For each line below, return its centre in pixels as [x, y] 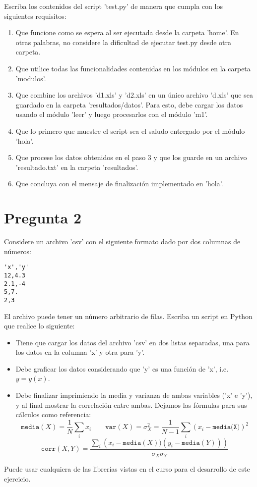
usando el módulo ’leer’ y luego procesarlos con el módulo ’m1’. [112, 114]
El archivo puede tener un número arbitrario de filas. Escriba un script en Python [128, 316]
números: [18, 251]
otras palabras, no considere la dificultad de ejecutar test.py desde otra [123, 42]
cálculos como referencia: [53, 414]
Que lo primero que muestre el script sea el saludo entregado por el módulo [130, 131]
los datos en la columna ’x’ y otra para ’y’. [80, 352]
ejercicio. [17, 478]
